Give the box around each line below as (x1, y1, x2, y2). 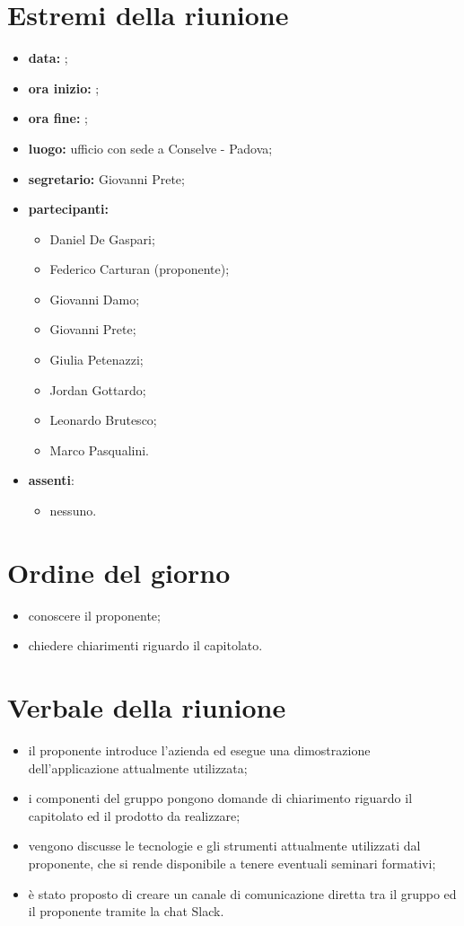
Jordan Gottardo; (49, 380, 146, 399)
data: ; (28, 49, 68, 67)
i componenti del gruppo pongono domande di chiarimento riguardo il (28, 789, 413, 807)
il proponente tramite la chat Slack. (28, 902, 224, 921)
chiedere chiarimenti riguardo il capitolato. (28, 636, 263, 655)
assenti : (28, 471, 74, 489)
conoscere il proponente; (28, 605, 161, 624)
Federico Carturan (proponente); (49, 260, 230, 278)
